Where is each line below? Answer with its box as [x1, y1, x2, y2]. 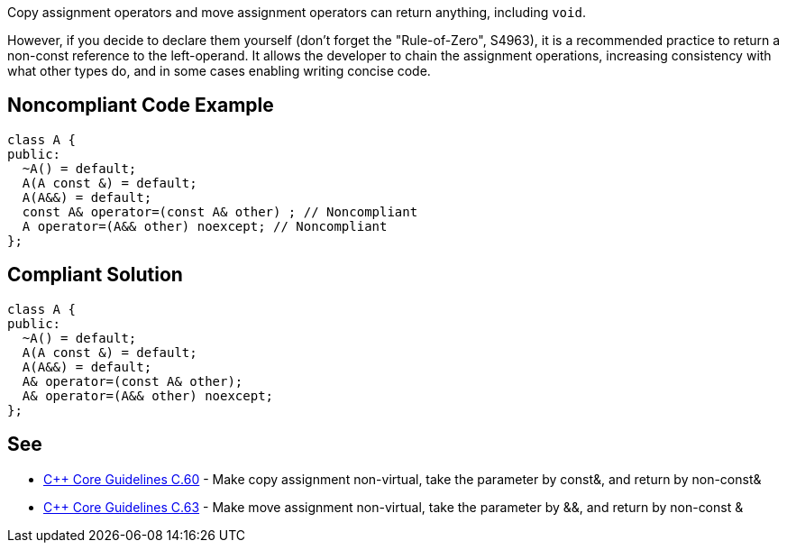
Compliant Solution [7, 263, 183, 287]
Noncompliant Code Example [7, 94, 274, 117]
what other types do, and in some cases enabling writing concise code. [7, 63, 431, 78]
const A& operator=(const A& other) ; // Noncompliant [22, 204, 418, 219]
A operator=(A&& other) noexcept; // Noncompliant [22, 218, 388, 234]
